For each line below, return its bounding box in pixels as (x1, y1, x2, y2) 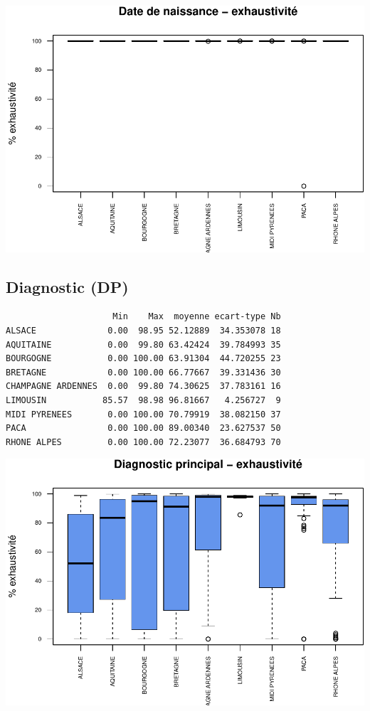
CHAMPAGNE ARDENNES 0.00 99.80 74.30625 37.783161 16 (6, 381, 281, 392)
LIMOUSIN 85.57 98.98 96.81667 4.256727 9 (6, 395, 281, 406)
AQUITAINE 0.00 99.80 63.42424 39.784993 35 (6, 339, 281, 350)
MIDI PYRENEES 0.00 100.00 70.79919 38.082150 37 (6, 409, 281, 419)
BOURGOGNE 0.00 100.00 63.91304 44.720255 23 (6, 353, 281, 364)
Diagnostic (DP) (6, 275, 129, 297)
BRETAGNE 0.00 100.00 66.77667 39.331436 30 (6, 367, 281, 378)
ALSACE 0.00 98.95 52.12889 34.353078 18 (6, 326, 281, 336)
